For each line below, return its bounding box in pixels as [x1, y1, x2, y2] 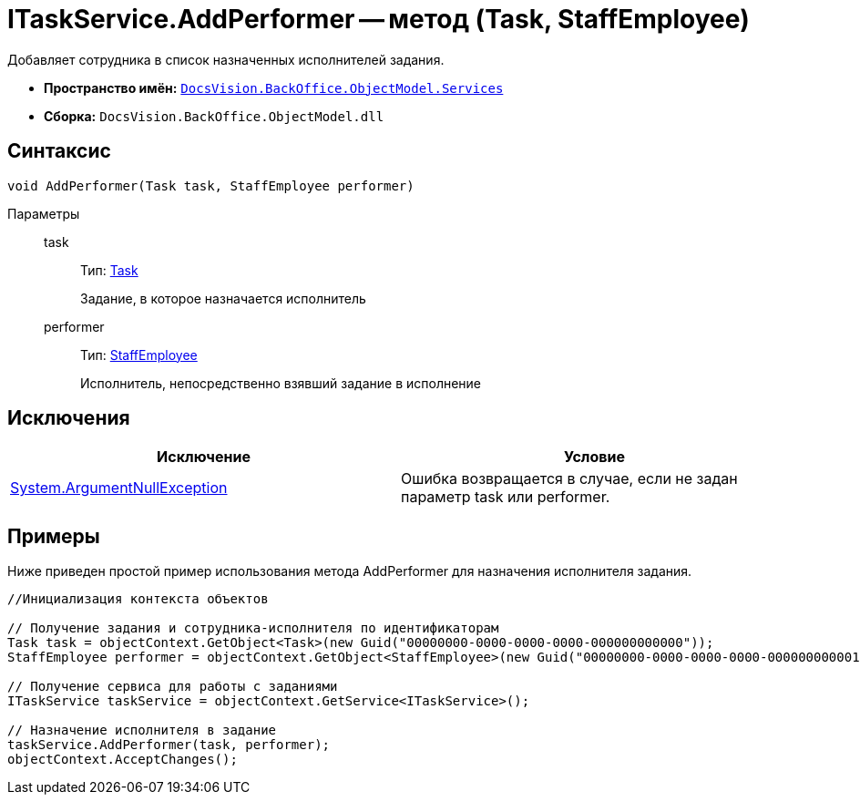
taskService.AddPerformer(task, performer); [7, 737, 331, 753]
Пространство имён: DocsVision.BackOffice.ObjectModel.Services [44, 79, 504, 96]
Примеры [7, 524, 100, 548]
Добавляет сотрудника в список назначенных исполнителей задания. [7, 51, 445, 67]
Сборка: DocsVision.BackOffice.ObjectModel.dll [44, 108, 384, 124]
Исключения [7, 406, 130, 430]
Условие [564, 447, 625, 467]
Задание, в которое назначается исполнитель [80, 290, 366, 306]
